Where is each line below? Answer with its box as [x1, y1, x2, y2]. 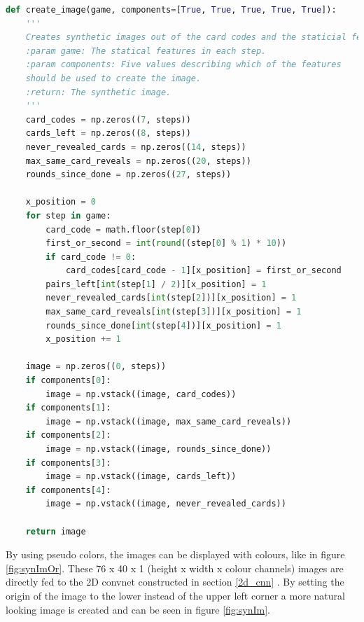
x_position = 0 [25, 197, 96, 207]
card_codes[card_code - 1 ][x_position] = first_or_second [65, 265, 342, 276]
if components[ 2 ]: [25, 430, 111, 441]
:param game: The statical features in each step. [25, 46, 267, 56]
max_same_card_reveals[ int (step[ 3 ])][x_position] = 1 [45, 307, 302, 317]
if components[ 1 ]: [25, 403, 111, 413]
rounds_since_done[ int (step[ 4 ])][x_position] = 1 [45, 320, 281, 331]
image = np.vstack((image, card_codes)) [45, 389, 237, 399]
